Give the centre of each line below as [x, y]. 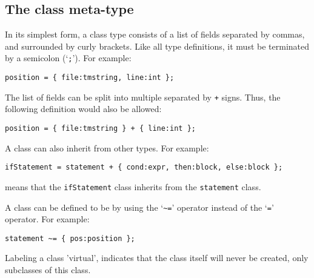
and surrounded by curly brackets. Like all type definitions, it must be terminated [157, 46]
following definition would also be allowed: [83, 109]
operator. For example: [47, 219]
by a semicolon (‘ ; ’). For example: [68, 58]
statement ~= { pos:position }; [70, 238]
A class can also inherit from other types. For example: [107, 147]
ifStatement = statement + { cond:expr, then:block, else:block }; [144, 167]
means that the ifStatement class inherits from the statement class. [133, 186]
